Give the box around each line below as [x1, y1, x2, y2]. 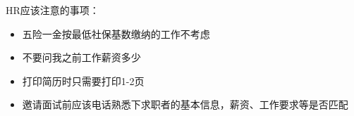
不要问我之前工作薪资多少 [22, 50, 141, 65]
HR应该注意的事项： [6, 3, 99, 17]
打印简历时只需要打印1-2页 [22, 73, 145, 88]
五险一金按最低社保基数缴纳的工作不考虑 [22, 26, 210, 41]
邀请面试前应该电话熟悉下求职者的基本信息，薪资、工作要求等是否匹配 [22, 97, 348, 112]
